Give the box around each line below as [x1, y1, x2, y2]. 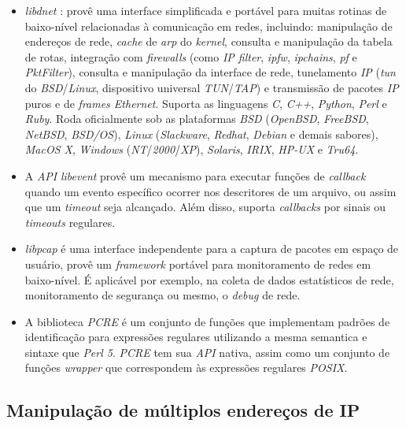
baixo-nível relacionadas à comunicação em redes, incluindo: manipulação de [24, 17, 393, 34]
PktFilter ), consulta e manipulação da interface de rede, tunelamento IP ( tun [24, 64, 396, 80]
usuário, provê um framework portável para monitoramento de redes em [24, 255, 371, 272]
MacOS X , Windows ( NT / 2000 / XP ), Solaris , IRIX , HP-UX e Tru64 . [24, 141, 359, 158]
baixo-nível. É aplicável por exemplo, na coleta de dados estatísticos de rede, [24, 271, 394, 288]
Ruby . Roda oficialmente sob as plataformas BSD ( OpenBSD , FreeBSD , [24, 110, 369, 127]
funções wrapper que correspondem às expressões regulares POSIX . [24, 359, 348, 376]
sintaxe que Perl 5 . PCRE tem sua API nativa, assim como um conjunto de [24, 343, 390, 360]
